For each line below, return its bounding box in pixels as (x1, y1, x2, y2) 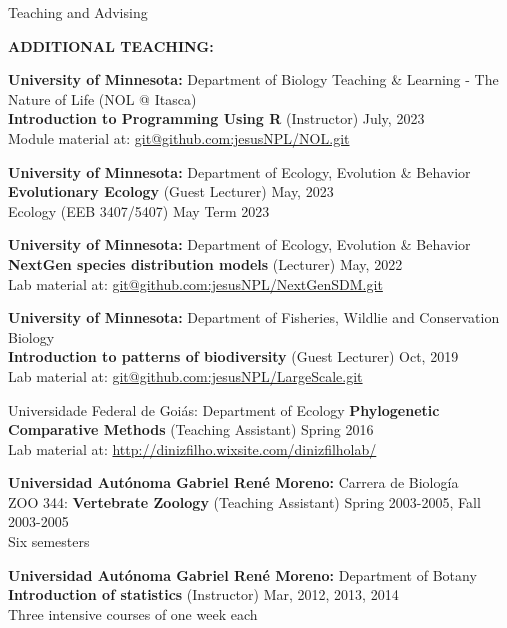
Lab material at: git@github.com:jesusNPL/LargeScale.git (8, 365, 363, 386)
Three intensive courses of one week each (8, 603, 258, 624)
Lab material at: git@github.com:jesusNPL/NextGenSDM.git (8, 273, 383, 294)
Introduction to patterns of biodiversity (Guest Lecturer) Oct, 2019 (8, 346, 459, 367)
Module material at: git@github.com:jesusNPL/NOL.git (8, 127, 350, 148)
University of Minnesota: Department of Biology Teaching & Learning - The (8, 69, 499, 90)
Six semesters (8, 531, 90, 552)
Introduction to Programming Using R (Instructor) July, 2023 (8, 108, 425, 129)
